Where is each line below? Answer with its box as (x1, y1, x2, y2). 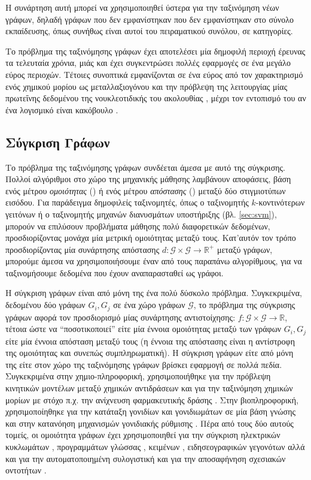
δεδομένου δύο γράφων (5, 298, 86, 311)
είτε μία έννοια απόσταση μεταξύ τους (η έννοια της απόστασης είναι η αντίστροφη (5, 334, 295, 347)
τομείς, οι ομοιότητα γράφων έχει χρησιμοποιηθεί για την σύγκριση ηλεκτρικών (5, 428, 280, 441)
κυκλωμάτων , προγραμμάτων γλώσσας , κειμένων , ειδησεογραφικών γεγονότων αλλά (5, 440, 305, 452)
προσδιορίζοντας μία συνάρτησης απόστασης (5, 243, 160, 255)
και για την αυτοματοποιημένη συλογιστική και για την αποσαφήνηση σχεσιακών (5, 452, 286, 464)
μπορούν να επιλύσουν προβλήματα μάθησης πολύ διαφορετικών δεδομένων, (5, 219, 270, 232)
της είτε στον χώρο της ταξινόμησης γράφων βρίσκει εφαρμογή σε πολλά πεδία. (5, 358, 282, 370)
